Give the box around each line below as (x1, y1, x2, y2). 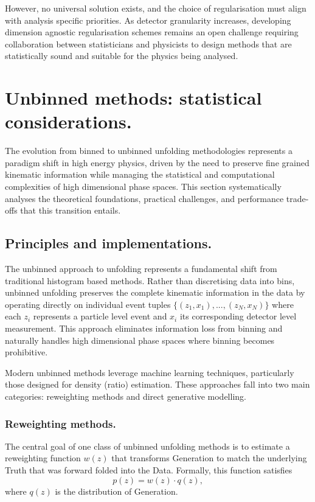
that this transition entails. (20, 204, 121, 217)
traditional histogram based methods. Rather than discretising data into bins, (5, 274, 295, 287)
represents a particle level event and (33, 310, 167, 322)
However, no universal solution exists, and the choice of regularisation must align (5, 2, 306, 14)
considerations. (5, 109, 132, 134)
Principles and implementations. (5, 234, 212, 253)
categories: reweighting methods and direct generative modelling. (5, 389, 246, 402)
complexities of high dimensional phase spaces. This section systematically (5, 180, 282, 193)
